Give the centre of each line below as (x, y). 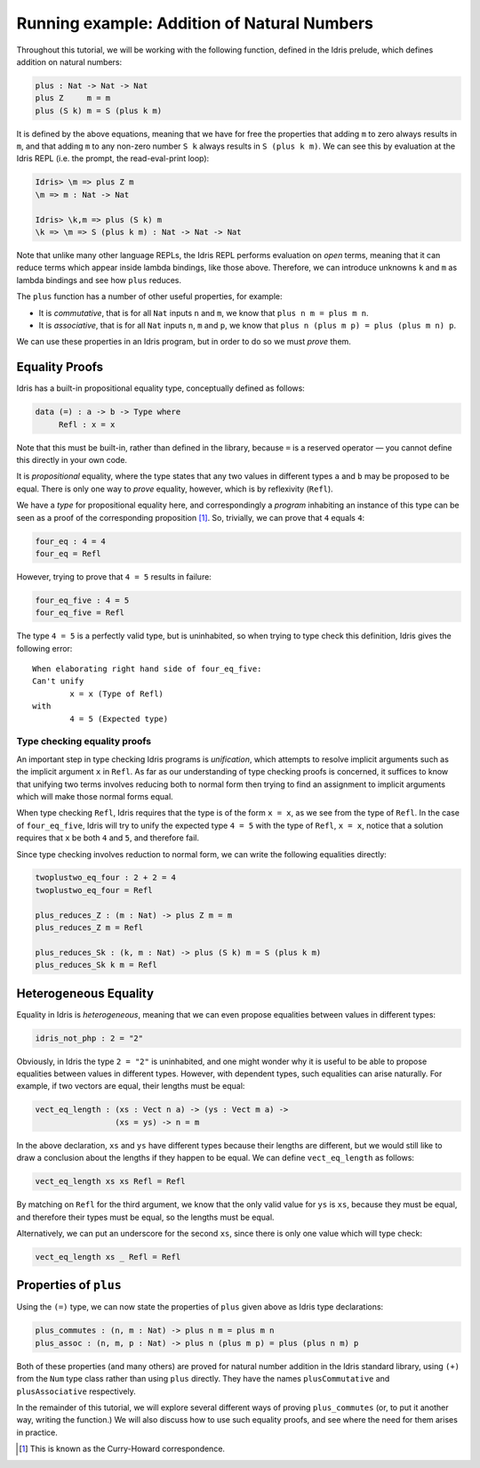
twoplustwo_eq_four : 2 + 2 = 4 (106, 878)
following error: (44, 648)
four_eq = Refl (68, 553)
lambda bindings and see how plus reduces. (99, 280)
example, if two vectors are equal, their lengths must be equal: (131, 1086)
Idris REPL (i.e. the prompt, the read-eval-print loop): (113, 158)
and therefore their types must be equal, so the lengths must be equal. (145, 1217)
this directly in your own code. (72, 460)
